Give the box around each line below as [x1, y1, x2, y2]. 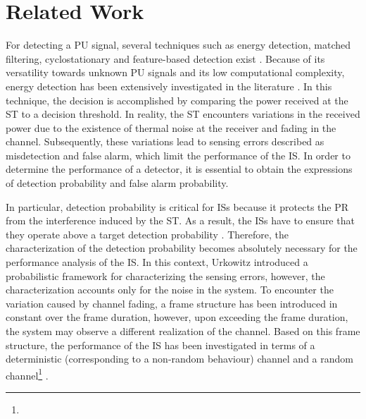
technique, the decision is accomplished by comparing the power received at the [6, 92, 348, 107]
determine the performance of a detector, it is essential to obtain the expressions [6, 162, 353, 176]
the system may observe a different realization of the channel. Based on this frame [6, 324, 360, 338]
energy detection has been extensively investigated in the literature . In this [6, 78, 332, 93]
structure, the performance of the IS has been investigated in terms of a [6, 337, 315, 352]
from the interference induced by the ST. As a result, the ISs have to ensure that [6, 213, 355, 228]
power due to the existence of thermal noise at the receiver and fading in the [6, 120, 336, 135]
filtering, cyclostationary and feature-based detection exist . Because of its [6, 51, 325, 66]
